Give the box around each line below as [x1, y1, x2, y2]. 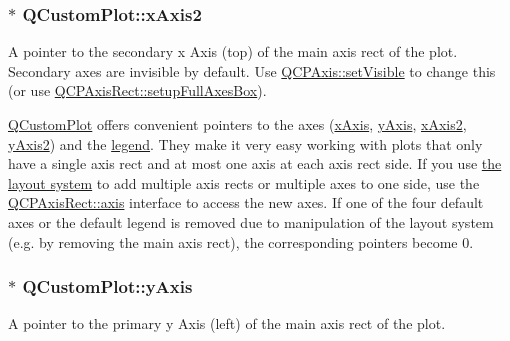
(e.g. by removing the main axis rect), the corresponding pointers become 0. [8, 231, 474, 252]
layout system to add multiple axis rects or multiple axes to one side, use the [8, 172, 480, 193]
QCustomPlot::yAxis [22, 274, 193, 299]
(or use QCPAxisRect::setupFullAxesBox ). [8, 80, 267, 101]
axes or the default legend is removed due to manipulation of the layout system [8, 211, 494, 232]
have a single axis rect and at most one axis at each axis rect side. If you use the [8, 153, 502, 174]
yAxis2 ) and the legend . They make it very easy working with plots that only [8, 133, 483, 154]
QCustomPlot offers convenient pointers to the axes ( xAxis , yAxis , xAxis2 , [8, 114, 467, 134]
